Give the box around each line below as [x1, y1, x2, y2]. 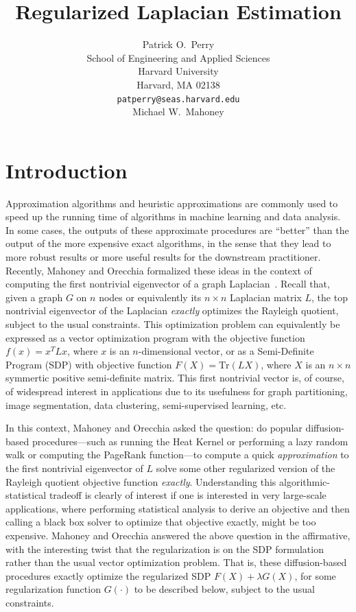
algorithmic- [279, 474, 330, 489]
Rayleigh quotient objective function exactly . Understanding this [5, 474, 276, 489]
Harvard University [138, 64, 219, 78]
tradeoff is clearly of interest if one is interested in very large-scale [49, 488, 327, 502]
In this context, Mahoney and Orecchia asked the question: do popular [5, 421, 302, 435]
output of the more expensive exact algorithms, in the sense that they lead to [5, 236, 331, 250]
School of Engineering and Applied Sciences [86, 50, 270, 64]
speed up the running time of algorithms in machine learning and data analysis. [5, 209, 341, 224]
